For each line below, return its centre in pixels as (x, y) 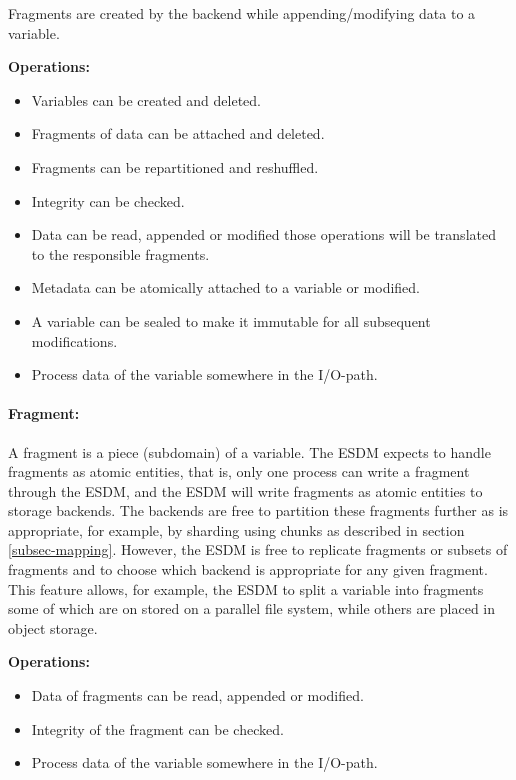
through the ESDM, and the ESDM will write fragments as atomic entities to (245, 490)
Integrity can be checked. (108, 200)
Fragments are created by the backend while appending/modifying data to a (242, 13)
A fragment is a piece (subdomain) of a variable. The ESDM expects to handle (249, 451)
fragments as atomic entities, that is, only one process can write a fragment (239, 471)
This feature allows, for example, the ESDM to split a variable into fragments (246, 588)
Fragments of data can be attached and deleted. (178, 133)
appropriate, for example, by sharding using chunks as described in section (236, 529)
